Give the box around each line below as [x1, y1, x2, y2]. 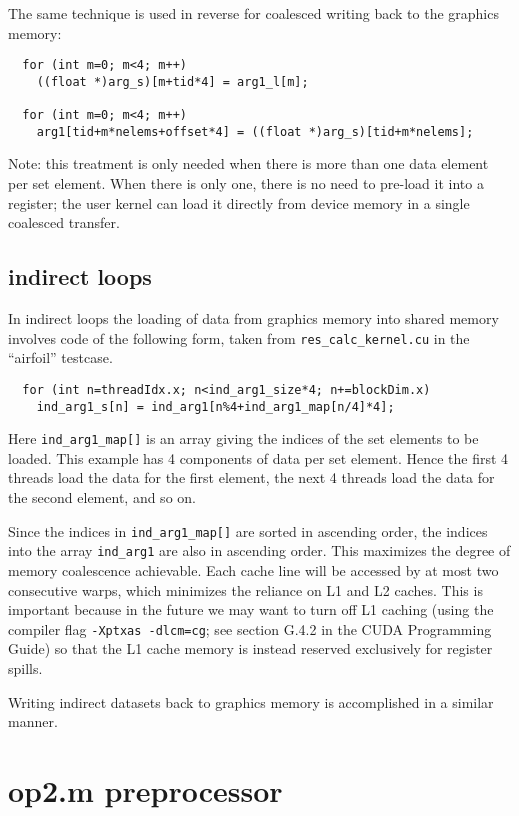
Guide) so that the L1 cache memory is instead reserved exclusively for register [8, 638, 493, 659]
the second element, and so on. [8, 487, 196, 508]
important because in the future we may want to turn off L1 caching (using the [8, 599, 494, 620]
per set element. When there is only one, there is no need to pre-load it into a [8, 173, 484, 194]
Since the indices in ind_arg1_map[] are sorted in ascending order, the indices [8, 520, 488, 541]
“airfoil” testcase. [8, 347, 113, 368]
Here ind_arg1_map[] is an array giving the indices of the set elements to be [8, 428, 479, 449]
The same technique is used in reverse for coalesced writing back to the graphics [8, 3, 499, 23]
